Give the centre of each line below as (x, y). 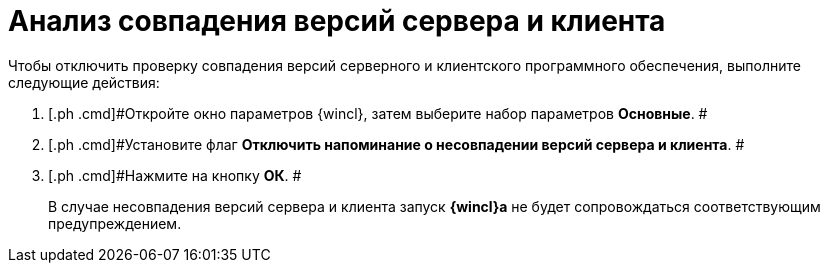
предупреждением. (115, 223)
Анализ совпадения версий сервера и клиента (337, 21)
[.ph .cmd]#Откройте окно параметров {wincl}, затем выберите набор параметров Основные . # (378, 113)
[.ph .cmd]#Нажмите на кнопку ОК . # (175, 175)
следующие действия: (84, 82)
